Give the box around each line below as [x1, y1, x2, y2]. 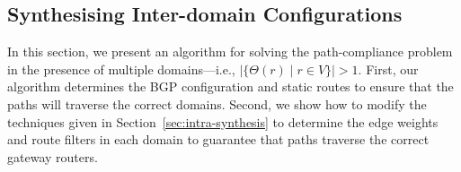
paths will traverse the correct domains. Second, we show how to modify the [7, 94, 427, 113]
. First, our [358, 59, 419, 78]
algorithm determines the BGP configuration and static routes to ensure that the [7, 77, 454, 96]
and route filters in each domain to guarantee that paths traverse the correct [7, 130, 430, 149]
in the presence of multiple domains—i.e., [7, 59, 235, 78]
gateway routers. [7, 147, 98, 166]
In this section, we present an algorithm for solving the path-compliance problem [7, 42, 453, 61]
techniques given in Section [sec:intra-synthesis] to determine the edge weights [7, 112, 439, 131]
